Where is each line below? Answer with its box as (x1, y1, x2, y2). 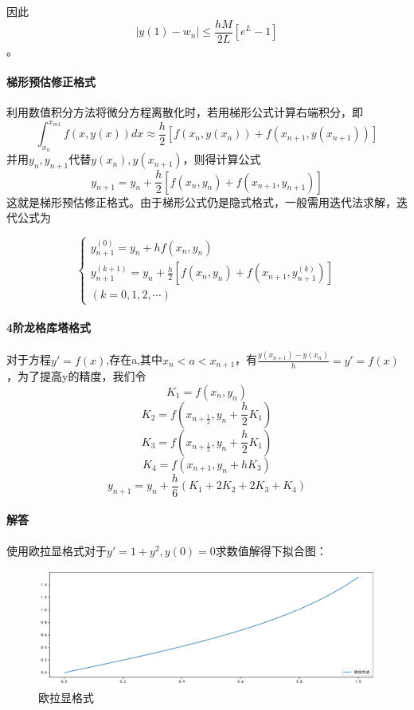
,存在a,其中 (106, 351, 163, 368)
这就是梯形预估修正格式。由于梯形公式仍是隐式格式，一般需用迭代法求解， (6, 193, 396, 210)
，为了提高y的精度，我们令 (6, 368, 146, 385)
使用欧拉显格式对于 (6, 542, 107, 558)
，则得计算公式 (182, 151, 261, 168)
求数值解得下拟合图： (215, 542, 327, 558)
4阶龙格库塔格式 (6, 319, 92, 336)
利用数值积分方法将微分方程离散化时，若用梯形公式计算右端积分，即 (6, 104, 363, 120)
